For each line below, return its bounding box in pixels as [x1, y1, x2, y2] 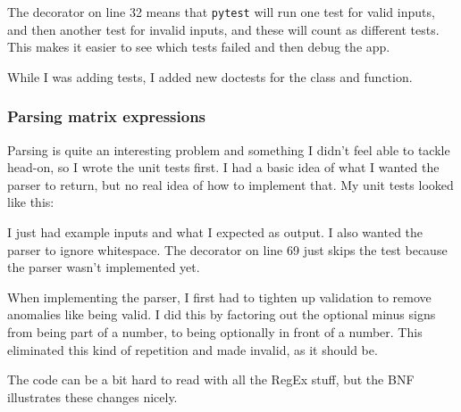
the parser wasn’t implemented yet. [7, 258, 200, 276]
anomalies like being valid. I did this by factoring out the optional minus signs [7, 305, 436, 324]
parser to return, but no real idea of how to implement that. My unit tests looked [7, 175, 454, 194]
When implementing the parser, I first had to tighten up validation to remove [7, 287, 432, 306]
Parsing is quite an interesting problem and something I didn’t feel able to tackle [7, 140, 450, 159]
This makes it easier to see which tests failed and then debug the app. [7, 37, 390, 56]
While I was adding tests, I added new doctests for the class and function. [7, 67, 413, 86]
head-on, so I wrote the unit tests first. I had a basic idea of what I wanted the [7, 158, 440, 177]
